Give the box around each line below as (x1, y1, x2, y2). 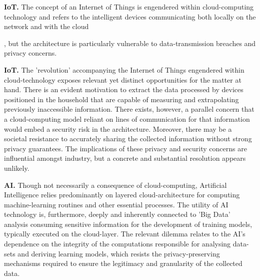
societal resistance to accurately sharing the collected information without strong (4, 133, 252, 144)
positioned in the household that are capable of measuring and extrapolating (4, 94, 239, 104)
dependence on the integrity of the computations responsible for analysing (4, 238, 231, 249)
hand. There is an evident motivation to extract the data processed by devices (4, 84, 243, 95)
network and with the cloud (4, 21, 89, 32)
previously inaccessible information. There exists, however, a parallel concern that (4, 104, 254, 114)
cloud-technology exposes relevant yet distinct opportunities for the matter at (4, 74, 241, 85)
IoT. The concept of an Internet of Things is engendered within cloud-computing (4, 2, 254, 12)
